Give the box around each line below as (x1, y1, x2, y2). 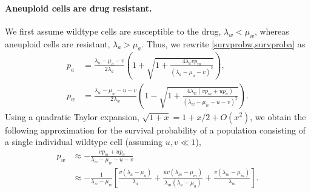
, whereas (254, 24, 289, 37)
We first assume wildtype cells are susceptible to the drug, (5, 24, 221, 37)
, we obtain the (250, 110, 306, 123)
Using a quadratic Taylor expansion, (5, 110, 139, 123)
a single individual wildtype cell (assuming (5, 135, 163, 148)
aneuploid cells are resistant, (5, 37, 110, 50)
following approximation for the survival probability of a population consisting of (5, 123, 306, 136)
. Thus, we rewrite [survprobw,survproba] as (141, 37, 306, 50)
